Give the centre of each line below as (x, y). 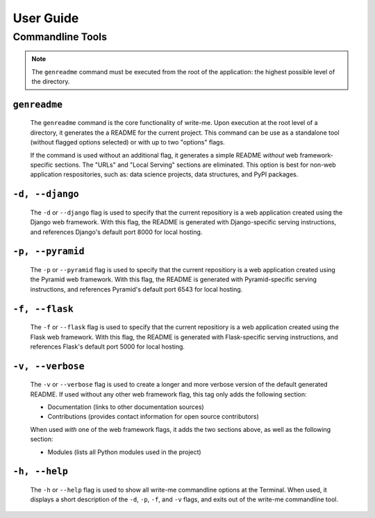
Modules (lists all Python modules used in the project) (124, 452)
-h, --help (41, 471)
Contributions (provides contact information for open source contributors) (153, 417)
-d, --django (46, 194)
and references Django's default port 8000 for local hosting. (116, 232)
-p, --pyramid (49, 251)
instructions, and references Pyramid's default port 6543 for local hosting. (136, 289)
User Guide (46, 18)
